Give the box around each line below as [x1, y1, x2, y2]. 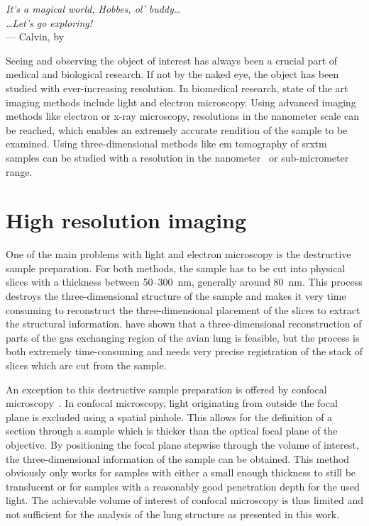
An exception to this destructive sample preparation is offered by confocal [6, 381, 327, 396]
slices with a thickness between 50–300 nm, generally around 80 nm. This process [6, 274, 363, 289]
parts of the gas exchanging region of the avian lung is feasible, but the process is [6, 330, 360, 345]
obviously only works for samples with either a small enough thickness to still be [6, 465, 356, 480]
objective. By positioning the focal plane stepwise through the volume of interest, [6, 437, 359, 452]
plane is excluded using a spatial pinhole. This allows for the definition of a [6, 409, 333, 424]
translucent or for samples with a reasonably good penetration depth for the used [6, 479, 360, 493]
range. [6, 164, 33, 179]
